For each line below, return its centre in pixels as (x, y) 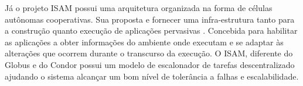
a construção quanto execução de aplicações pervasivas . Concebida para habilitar (151, 31)
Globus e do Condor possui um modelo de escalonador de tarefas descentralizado (150, 64)
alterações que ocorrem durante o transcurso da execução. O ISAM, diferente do (149, 53)
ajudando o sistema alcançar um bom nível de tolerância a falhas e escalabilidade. (152, 76)
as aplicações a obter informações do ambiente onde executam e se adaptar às (144, 42)
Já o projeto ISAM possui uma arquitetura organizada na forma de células (139, 8)
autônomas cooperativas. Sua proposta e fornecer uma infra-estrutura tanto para (150, 19)
